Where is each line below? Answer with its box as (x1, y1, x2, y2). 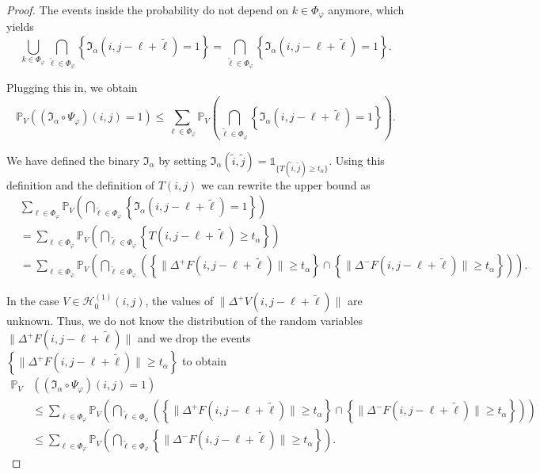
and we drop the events (138, 330, 251, 346)
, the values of (145, 292, 214, 309)
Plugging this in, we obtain (6, 79, 138, 96)
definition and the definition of (6, 176, 155, 193)
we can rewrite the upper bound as (200, 176, 371, 193)
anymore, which (328, 2, 405, 17)
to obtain (182, 353, 227, 369)
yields (6, 18, 34, 35)
